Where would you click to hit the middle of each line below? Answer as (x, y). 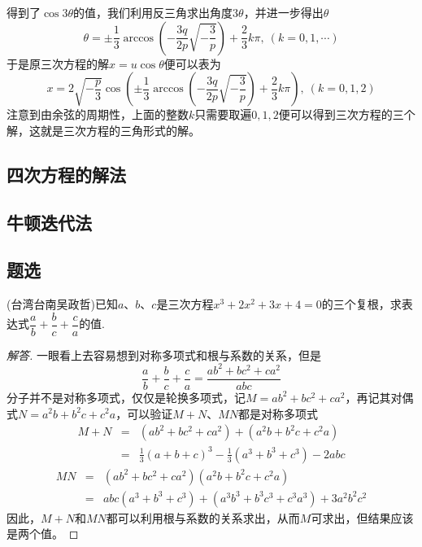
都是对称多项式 (278, 413)
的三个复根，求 (361, 304)
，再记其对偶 (379, 397)
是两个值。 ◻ (43, 534)
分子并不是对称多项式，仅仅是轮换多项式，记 (126, 397)
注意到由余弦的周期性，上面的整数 (98, 114)
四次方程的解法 (66, 174)
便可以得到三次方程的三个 (347, 114)
